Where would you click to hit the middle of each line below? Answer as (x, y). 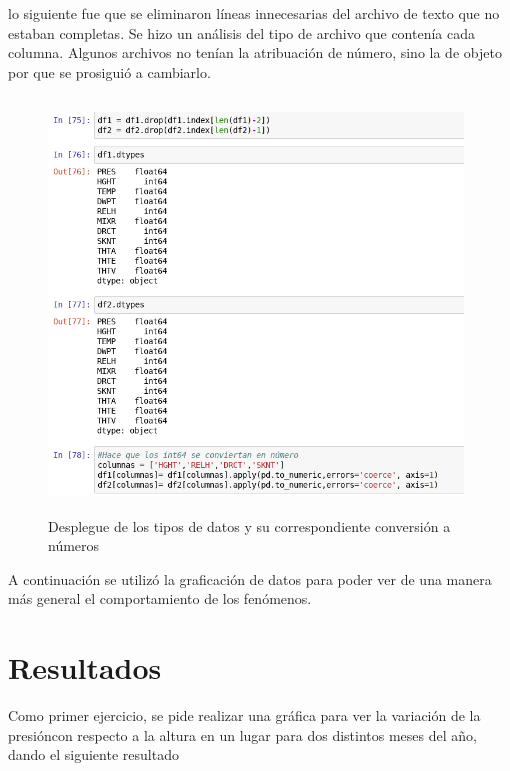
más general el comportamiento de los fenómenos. (160, 598)
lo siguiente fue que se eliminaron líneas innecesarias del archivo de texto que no (254, 13)
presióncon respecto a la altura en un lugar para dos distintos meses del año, (242, 734)
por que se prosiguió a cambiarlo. (109, 71)
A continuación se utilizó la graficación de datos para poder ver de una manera (250, 578)
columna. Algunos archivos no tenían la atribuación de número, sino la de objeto (255, 52)
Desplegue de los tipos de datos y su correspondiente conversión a (249, 525)
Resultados (85, 667)
